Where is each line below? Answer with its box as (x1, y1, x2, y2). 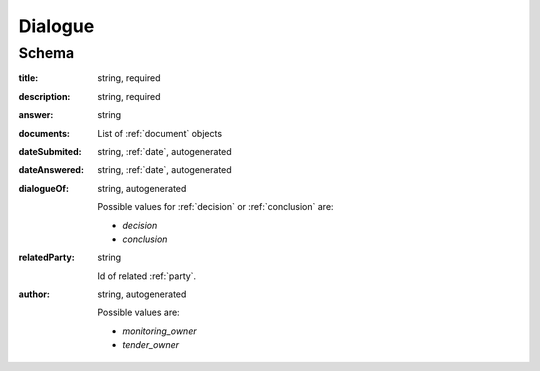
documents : (18, 127, 70, 139)
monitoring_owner (122, 325, 197, 337)
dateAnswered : (18, 164, 85, 176)
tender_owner (122, 339, 180, 351)
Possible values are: (97, 306, 180, 319)
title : (18, 72, 39, 84)
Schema (18, 44, 75, 62)
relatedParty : (18, 251, 75, 264)
